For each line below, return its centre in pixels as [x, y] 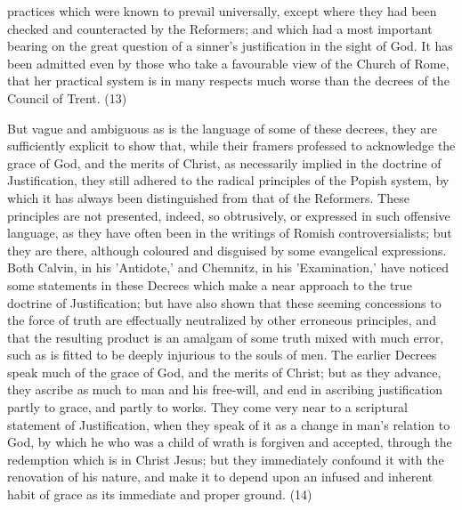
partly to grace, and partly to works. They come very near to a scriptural [208, 407]
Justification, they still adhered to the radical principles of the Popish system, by [228, 180]
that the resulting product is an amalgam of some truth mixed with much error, [226, 337]
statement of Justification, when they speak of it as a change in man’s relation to [229, 424]
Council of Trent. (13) [67, 97]
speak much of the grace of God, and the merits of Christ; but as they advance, [224, 372]
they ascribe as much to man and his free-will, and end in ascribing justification [225, 389]
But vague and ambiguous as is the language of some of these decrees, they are [222, 128]
